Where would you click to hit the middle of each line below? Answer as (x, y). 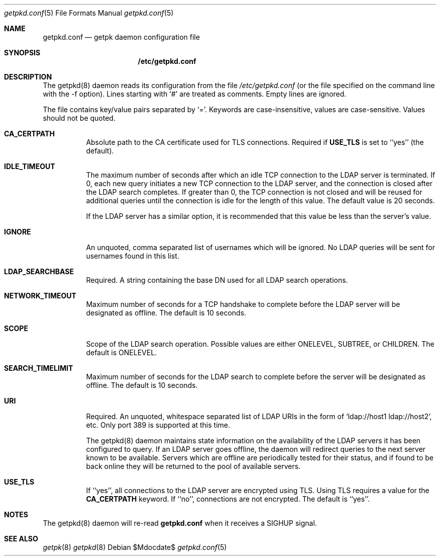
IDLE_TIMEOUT (30, 166)
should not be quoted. (79, 118)
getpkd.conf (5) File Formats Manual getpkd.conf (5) (89, 13)
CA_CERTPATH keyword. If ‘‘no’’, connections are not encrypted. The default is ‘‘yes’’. (228, 499)
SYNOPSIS (22, 53)
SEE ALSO (21, 539)
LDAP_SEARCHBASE (39, 271)
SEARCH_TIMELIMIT (39, 368)
